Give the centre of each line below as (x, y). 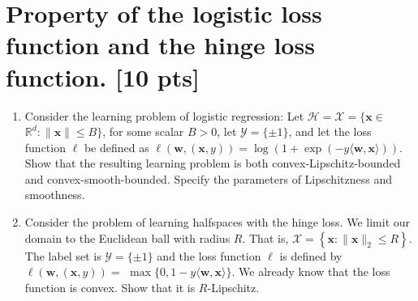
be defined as (116, 147)
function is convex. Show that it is (110, 287)
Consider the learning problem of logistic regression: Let (164, 115)
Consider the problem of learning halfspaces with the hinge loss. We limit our (218, 222)
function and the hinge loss (160, 45)
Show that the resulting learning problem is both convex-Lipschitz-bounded (213, 163)
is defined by (311, 255)
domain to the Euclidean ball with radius (127, 237)
